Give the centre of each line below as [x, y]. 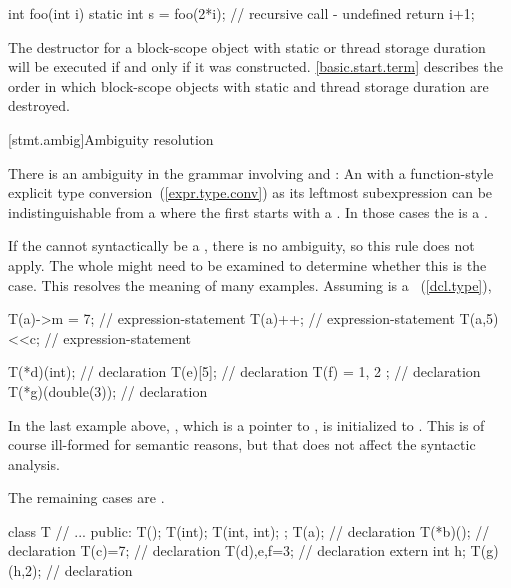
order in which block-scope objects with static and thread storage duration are [248, 85]
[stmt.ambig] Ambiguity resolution [111, 138]
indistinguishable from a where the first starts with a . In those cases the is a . [248, 211]
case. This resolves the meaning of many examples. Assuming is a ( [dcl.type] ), [250, 284]
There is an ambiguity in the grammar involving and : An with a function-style [251, 172]
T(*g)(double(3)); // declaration [108, 390]
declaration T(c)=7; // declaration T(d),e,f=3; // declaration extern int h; [237, 550]
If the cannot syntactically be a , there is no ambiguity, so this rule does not [241, 245]
